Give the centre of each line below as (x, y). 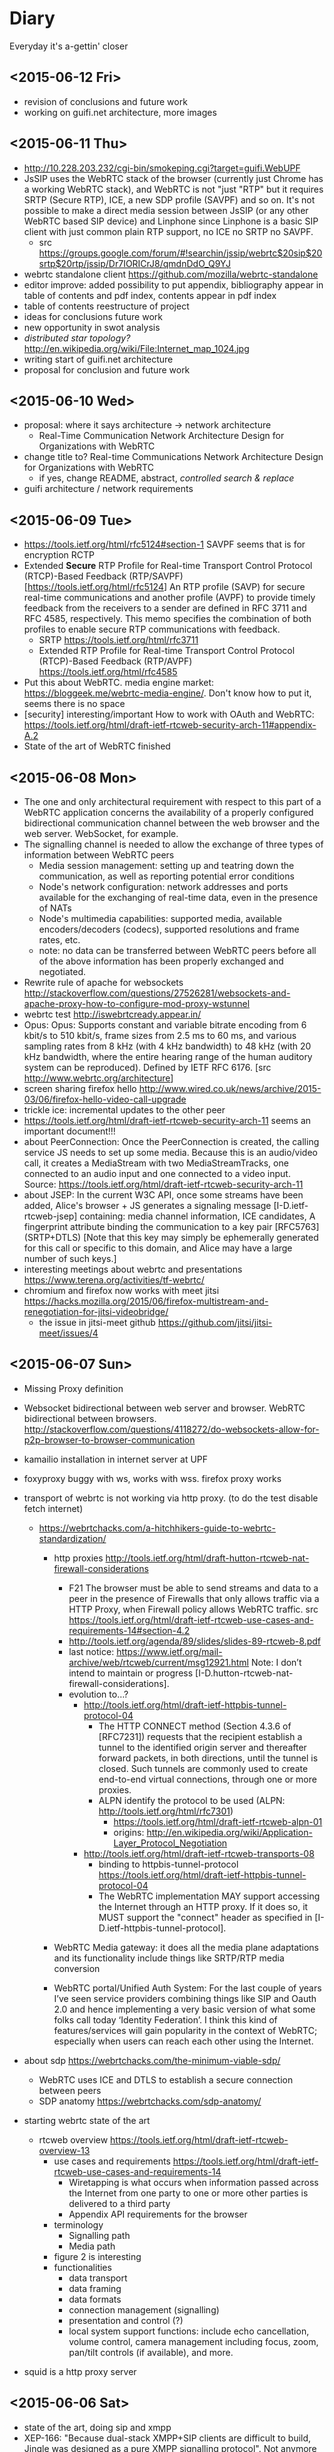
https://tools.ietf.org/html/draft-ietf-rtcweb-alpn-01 (218, 1821)
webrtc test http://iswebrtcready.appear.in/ (112, 1014)
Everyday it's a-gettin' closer (69, 46)
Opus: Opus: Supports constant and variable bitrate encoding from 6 (165, 1025)
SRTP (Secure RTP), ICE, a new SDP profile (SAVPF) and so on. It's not (169, 199)
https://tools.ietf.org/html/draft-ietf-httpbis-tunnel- (202, 1874)
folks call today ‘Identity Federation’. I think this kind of (165, 2019)
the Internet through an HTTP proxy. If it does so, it (203, 1906)
